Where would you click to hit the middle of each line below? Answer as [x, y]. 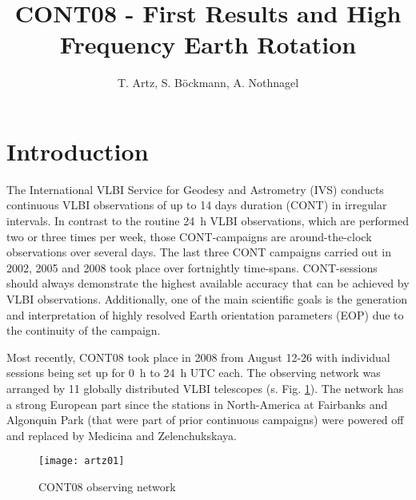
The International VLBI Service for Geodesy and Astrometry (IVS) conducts [195, 189]
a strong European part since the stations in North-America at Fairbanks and [197, 404]
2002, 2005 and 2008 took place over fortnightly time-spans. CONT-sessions [192, 267]
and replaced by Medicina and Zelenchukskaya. [122, 435]
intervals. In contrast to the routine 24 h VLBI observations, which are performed [208, 221]
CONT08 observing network [107, 486]
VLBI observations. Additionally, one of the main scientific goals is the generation [207, 299]
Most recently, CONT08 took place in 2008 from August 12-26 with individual [198, 357]
